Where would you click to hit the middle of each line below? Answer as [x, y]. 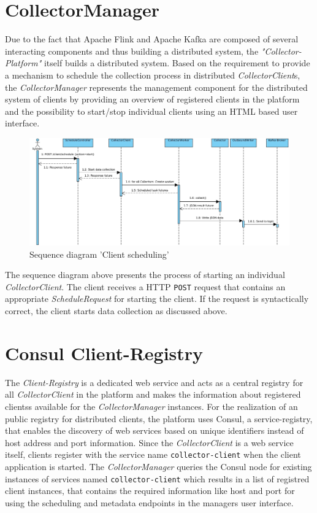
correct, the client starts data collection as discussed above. [116, 311]
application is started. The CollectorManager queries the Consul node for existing [158, 466]
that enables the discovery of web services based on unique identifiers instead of [155, 430]
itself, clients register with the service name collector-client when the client [153, 454]
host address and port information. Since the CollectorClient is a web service [149, 442]
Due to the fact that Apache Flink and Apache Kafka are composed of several [152, 39]
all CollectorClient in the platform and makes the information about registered [153, 394]
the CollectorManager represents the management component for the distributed [156, 87]
